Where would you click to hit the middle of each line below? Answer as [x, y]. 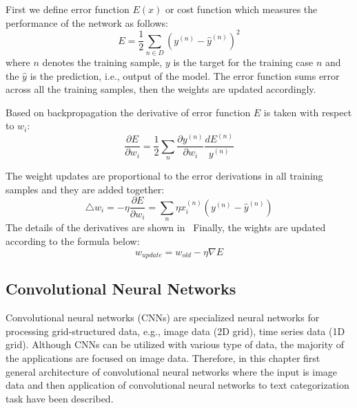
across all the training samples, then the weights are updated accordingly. [161, 89]
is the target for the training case [243, 62]
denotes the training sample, [102, 62]
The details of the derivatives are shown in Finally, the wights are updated [166, 227]
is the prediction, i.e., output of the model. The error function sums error [185, 75]
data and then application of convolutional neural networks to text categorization [177, 385]
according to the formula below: [73, 240]
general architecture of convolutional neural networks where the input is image [172, 371]
